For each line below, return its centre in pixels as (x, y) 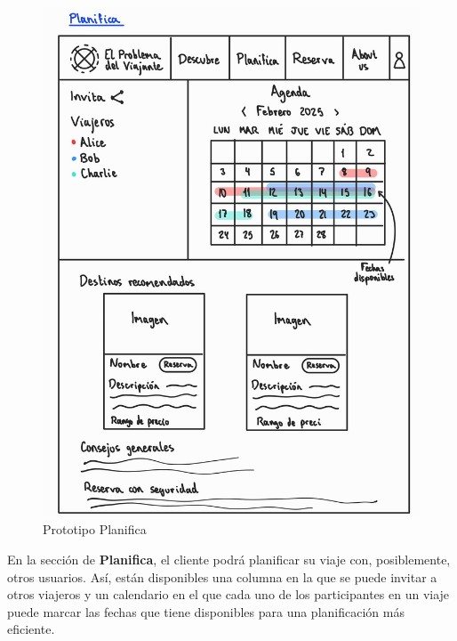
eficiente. (31, 629)
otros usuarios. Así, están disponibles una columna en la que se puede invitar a (222, 576)
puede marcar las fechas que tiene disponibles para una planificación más (206, 611)
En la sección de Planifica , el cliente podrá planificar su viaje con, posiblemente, (229, 559)
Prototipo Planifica (95, 529)
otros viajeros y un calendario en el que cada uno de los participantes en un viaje (228, 594)
